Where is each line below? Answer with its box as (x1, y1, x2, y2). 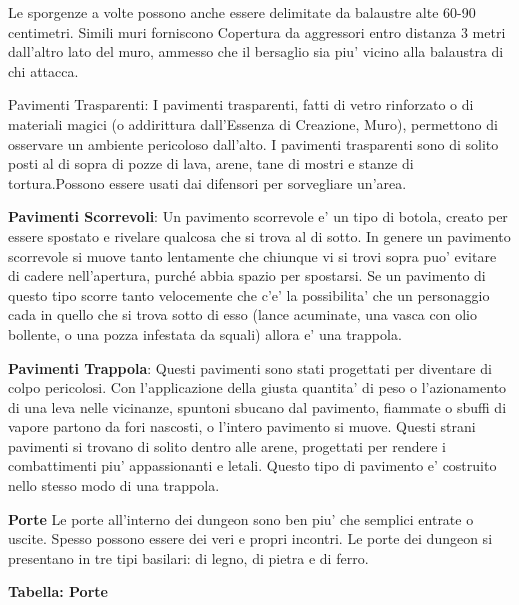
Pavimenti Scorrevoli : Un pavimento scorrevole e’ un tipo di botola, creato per (8, 206, 508, 227)
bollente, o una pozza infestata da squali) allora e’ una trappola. (8, 323, 402, 344)
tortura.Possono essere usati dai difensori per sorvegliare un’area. (8, 172, 407, 193)
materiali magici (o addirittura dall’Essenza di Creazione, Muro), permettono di (8, 113, 498, 134)
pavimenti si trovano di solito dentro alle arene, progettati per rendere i (8, 435, 446, 456)
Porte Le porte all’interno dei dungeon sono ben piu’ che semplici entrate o (8, 508, 474, 529)
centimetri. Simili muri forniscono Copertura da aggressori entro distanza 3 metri (8, 21, 506, 42)
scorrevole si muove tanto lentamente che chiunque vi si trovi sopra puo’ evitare (8, 245, 497, 266)
